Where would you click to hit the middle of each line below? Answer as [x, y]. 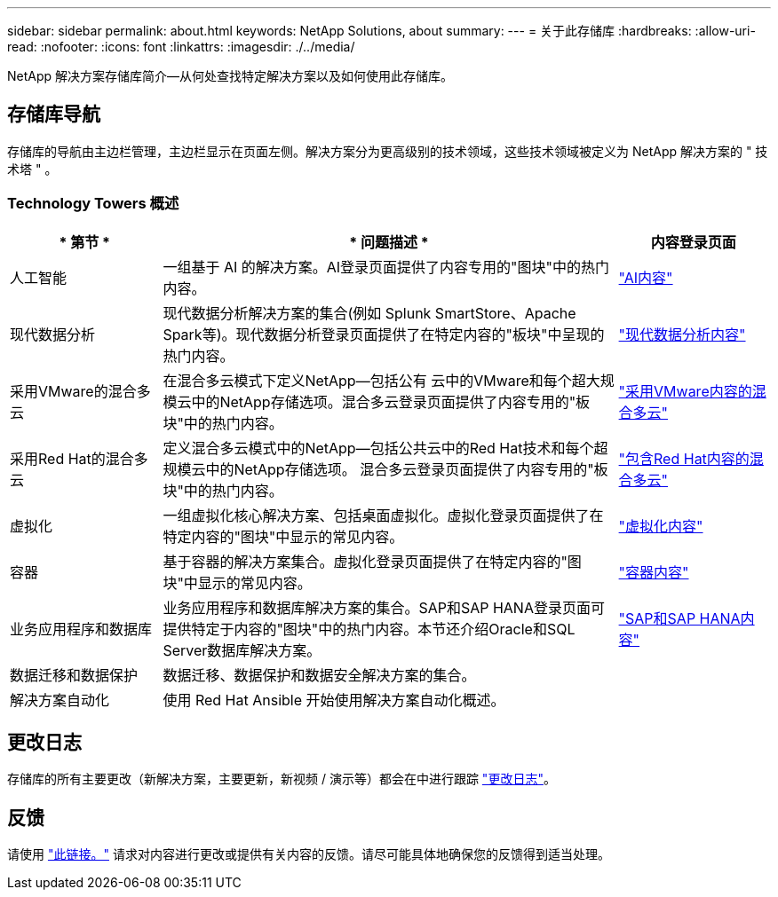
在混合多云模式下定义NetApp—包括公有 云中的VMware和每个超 [374, 380]
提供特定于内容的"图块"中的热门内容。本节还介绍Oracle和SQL [369, 629]
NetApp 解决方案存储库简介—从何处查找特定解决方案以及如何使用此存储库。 [230, 76]
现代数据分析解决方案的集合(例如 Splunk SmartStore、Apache [369, 313]
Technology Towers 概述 [93, 204]
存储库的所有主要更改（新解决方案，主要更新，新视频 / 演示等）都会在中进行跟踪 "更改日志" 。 [282, 779]
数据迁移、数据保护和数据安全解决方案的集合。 [319, 675]
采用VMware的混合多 [80, 391]
